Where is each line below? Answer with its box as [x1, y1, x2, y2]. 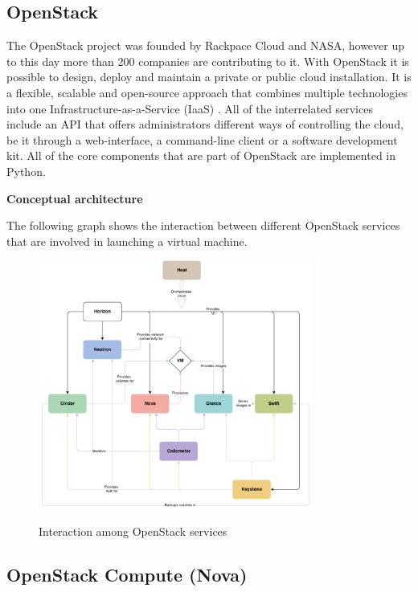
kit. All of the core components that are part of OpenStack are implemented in [6, 147, 396, 164]
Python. [6, 162, 46, 179]
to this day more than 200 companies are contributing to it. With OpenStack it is [6, 52, 409, 69]
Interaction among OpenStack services [39, 523, 227, 539]
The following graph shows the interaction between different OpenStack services [6, 217, 400, 234]
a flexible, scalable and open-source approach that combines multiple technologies [6, 84, 408, 100]
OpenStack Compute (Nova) [6, 561, 248, 586]
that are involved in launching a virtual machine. [6, 232, 248, 249]
